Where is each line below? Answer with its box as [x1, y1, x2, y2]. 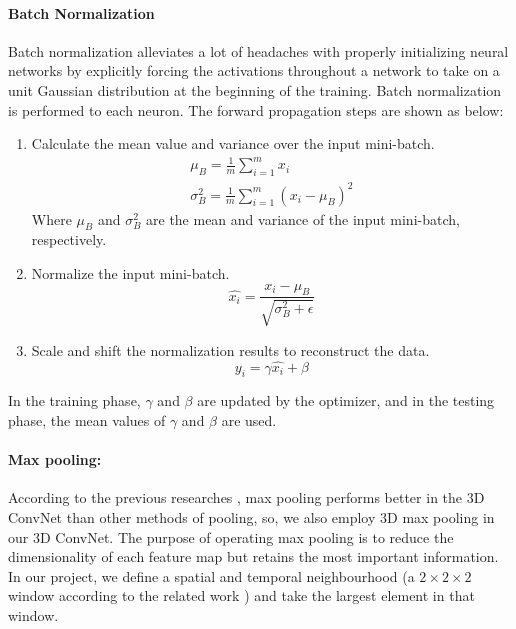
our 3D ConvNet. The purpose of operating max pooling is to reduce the [8, 526, 454, 547]
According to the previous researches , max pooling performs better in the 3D [8, 487, 485, 508]
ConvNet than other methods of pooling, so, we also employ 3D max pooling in [8, 507, 495, 528]
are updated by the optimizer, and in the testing [197, 390, 495, 411]
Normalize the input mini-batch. [31, 263, 230, 284]
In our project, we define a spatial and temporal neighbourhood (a [8, 565, 415, 586]
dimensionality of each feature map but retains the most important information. [8, 546, 499, 567]
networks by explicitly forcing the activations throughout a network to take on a [8, 60, 500, 81]
